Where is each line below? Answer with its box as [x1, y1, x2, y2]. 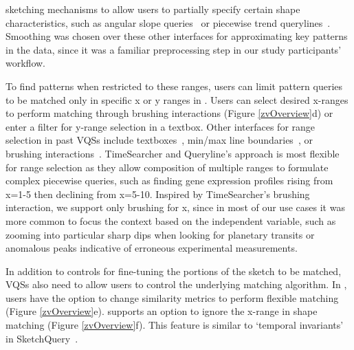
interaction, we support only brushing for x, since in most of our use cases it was [5, 200, 345, 215]
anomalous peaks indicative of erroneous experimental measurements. [5, 241, 298, 255]
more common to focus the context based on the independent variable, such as [5, 213, 336, 228]
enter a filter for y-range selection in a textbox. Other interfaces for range [5, 119, 316, 133]
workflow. [5, 56, 45, 70]
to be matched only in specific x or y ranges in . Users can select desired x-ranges [5, 92, 349, 107]
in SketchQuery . [5, 331, 78, 345]
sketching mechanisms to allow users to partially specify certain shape [5, 2, 300, 16]
